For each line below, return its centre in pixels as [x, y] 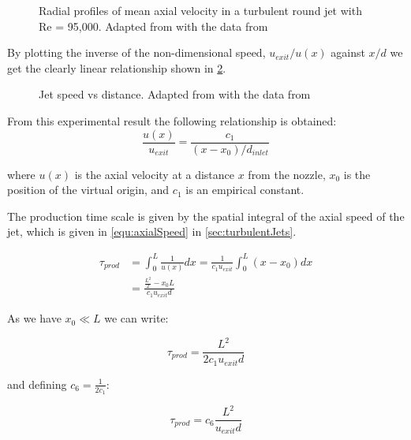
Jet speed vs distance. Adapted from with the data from [175, 94]
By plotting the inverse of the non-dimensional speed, [136, 52]
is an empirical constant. [245, 190]
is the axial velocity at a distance [155, 174]
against [348, 52]
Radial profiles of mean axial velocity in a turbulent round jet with [200, 10]
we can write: [136, 318]
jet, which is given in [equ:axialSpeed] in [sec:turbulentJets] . [152, 231]
